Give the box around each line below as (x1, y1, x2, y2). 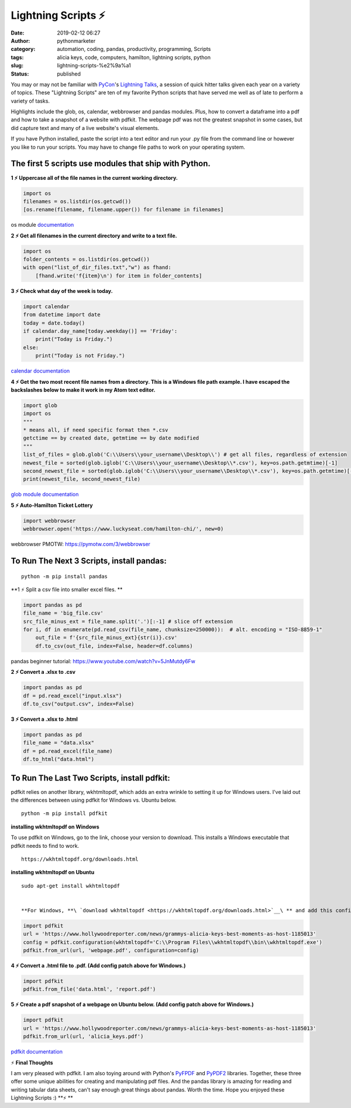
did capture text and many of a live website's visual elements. (11, 124, 160, 131)
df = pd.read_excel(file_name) (23, 748, 113, 754)
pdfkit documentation (11, 1048, 63, 1055)
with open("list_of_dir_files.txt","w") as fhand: (23, 264, 172, 271)
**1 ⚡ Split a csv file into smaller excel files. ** (11, 586, 123, 593)
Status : (11, 70, 29, 77)
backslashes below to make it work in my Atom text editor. (11, 386, 156, 393)
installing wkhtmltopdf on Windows (11, 823, 99, 830)
